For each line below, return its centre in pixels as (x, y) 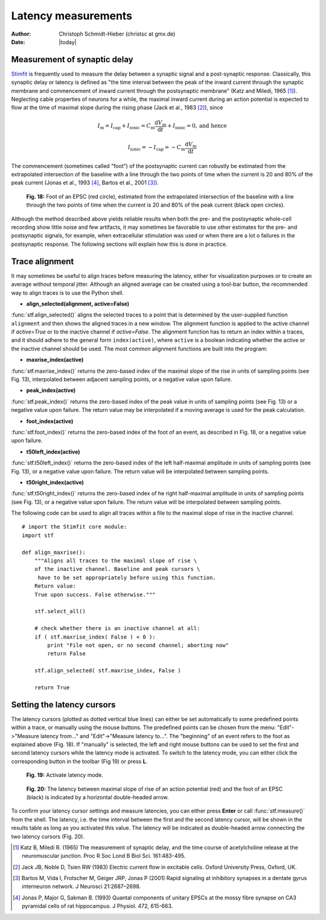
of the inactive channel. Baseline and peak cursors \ (117, 569)
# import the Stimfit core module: (75, 527)
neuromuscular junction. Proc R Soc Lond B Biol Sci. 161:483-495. (104, 856)
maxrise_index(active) (55, 360)
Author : (21, 34)
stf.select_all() (60, 611)
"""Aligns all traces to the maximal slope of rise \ (116, 561)
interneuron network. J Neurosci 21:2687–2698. (81, 886)
